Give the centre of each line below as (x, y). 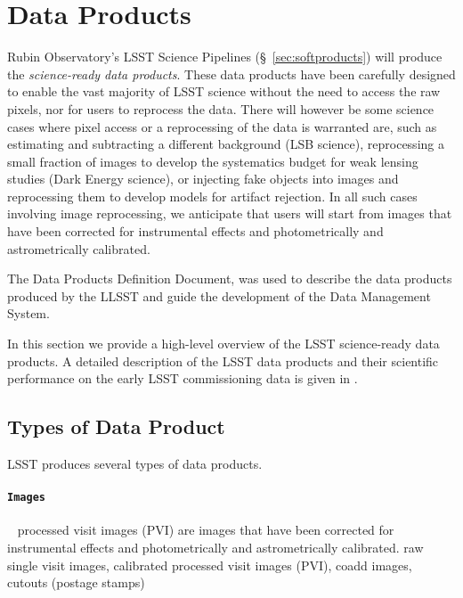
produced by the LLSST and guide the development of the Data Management (219, 295)
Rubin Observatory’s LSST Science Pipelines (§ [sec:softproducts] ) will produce (225, 57)
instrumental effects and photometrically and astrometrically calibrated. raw (215, 548)
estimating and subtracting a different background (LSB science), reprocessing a (226, 144)
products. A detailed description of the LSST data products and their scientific (223, 360)
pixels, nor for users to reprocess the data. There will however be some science (221, 108)
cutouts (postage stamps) (76, 582)
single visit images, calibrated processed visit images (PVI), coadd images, (210, 565)
